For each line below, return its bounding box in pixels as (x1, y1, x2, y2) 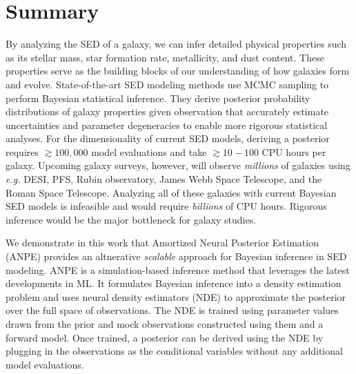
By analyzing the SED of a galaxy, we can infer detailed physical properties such (6, 37, 347, 51)
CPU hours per (261, 144, 326, 159)
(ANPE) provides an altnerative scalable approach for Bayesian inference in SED (6, 249, 347, 264)
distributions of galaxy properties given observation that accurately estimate (6, 104, 329, 119)
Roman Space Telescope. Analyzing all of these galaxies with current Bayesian (6, 185, 337, 199)
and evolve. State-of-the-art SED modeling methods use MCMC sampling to (6, 77, 329, 91)
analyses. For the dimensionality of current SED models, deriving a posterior (6, 131, 330, 146)
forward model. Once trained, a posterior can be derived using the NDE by (6, 330, 324, 344)
